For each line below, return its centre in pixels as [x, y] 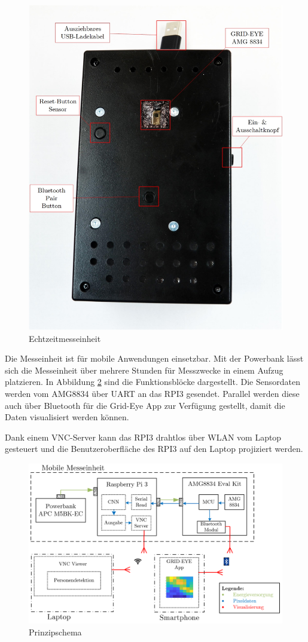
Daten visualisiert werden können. [67, 417]
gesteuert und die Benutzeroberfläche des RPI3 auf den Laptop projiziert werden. [154, 449]
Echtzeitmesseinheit [65, 338]
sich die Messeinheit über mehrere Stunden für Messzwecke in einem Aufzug [144, 370]
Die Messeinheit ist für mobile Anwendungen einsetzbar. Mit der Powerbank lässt [154, 358]
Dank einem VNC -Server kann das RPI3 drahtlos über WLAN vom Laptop [143, 437]
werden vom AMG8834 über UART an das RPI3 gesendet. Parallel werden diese [152, 394]
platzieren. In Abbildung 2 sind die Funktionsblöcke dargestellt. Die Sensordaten [153, 382]
